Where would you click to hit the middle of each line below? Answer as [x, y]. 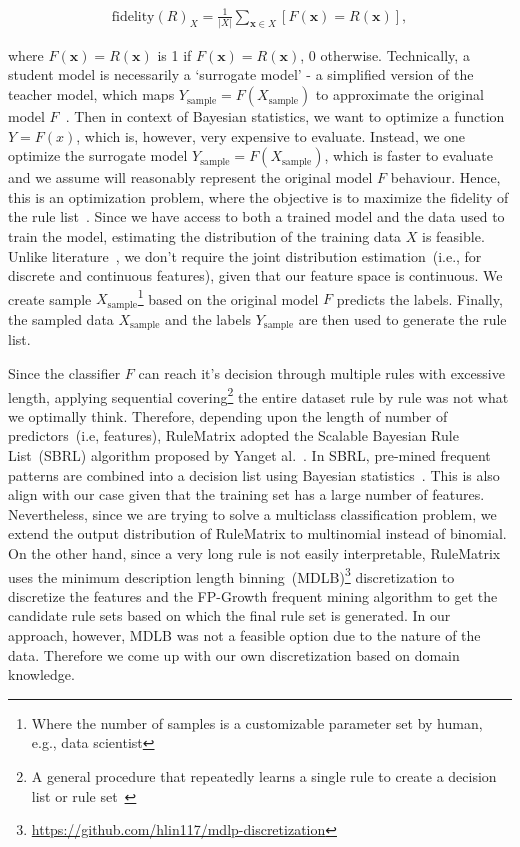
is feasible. [453, 236]
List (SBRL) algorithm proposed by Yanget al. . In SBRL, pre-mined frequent [249, 454]
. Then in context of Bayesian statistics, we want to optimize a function [285, 116]
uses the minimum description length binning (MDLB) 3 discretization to [231, 575]
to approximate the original [399, 94]
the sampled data [61, 318]
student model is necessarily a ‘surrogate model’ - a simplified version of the [241, 74]
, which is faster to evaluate [408, 155]
